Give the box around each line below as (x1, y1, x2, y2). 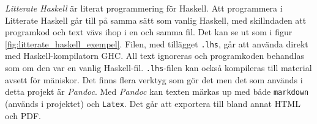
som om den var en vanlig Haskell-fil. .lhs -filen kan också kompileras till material (5, 61, 312, 74)
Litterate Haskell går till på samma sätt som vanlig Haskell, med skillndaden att (5, 13, 307, 26)
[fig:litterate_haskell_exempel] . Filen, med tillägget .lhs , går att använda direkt (5, 37, 308, 50)
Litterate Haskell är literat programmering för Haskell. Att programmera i (5, 2, 283, 14)
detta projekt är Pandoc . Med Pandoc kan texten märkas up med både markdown (5, 85, 309, 98)
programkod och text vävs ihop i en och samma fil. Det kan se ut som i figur (5, 26, 293, 38)
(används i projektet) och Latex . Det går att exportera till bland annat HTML (5, 97, 300, 109)
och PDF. (5, 109, 41, 122)
